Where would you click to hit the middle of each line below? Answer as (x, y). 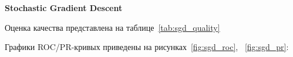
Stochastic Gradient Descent (64, 8)
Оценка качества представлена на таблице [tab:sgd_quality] (112, 27)
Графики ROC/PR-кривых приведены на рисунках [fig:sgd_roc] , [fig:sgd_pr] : (147, 47)
